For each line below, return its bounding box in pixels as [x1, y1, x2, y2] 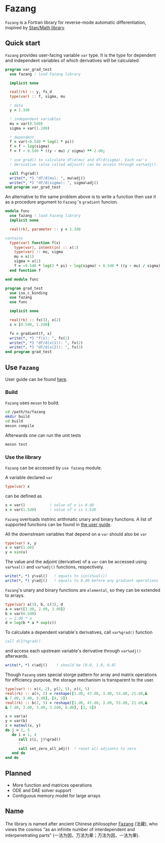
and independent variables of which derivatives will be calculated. [5, 57, 140, 63]
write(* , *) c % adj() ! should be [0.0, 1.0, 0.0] [5, 663, 116, 668]
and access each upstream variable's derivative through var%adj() [5, 648, 141, 654]
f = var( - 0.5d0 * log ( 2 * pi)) [9, 139, 74, 144]
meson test [5, 442, 28, 447]
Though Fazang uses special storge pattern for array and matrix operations [5, 672, 157, 678]
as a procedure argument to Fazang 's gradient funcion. [5, 199, 118, 205]
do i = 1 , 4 [11, 732, 37, 737]
